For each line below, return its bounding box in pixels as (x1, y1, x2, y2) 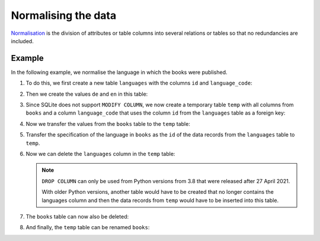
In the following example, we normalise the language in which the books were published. (11, 69, 228, 76)
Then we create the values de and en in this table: (25, 90, 148, 97)
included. (11, 37, 34, 44)
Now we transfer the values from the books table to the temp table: (25, 120, 191, 127)
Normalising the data (11, 9, 117, 22)
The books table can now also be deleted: (25, 213, 129, 220)
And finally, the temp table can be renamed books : (25, 224, 150, 231)
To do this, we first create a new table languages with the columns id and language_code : (25, 80, 252, 87)
